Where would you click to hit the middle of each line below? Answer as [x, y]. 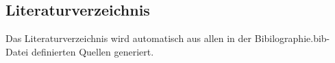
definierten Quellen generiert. [92, 51]
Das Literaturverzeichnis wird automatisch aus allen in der [129, 38]
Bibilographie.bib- [292, 38]
